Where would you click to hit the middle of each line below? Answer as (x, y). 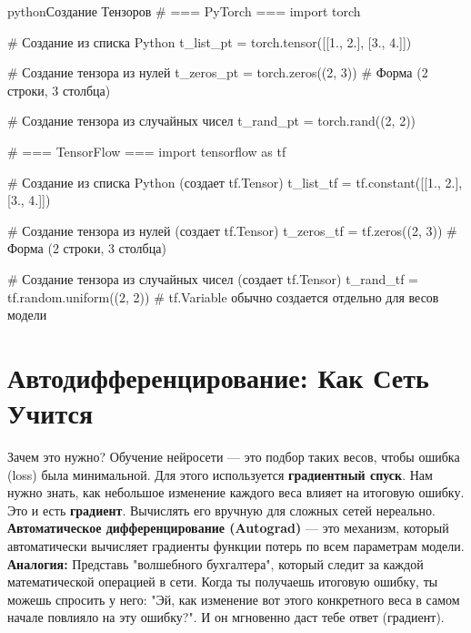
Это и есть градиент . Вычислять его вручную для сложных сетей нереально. (221, 510)
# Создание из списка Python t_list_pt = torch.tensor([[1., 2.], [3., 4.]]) (210, 41)
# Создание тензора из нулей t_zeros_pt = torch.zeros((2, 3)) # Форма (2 (218, 72)
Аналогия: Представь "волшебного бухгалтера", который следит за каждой (215, 563)
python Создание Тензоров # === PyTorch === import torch (184, 11)
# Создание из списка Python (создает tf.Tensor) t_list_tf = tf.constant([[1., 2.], (235, 182)
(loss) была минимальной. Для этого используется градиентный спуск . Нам (220, 474)
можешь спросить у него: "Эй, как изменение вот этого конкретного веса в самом (234, 599)
